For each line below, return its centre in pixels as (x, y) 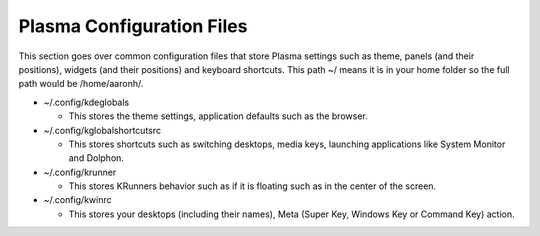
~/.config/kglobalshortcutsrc (102, 130)
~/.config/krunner (80, 172)
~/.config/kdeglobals (86, 102)
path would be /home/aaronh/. (81, 84)
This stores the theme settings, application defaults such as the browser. (218, 116)
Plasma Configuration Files (133, 26)
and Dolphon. (96, 158)
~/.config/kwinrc (77, 200)
